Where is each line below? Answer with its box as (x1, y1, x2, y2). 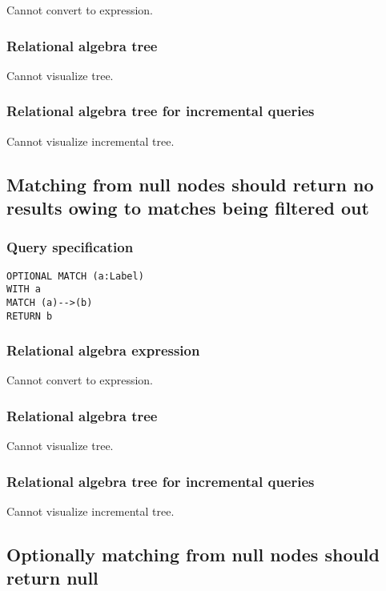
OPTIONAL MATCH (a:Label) (6, 270, 144, 282)
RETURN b (6, 310, 53, 322)
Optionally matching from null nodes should (6, 542, 380, 567)
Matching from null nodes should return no (6, 171, 374, 196)
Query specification (6, 237, 134, 257)
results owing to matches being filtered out (6, 195, 369, 219)
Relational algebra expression (6, 340, 200, 360)
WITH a (6, 283, 41, 295)
